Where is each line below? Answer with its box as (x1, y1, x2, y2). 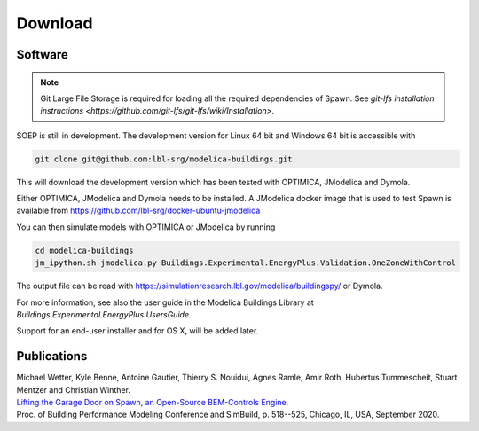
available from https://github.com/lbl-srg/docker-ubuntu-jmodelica (16, 205, 261, 216)
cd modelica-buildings (35, 245, 134, 255)
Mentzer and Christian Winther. (16, 384, 130, 395)
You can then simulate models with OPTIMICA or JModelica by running (16, 222, 276, 232)
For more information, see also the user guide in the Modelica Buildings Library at (16, 297, 314, 308)
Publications (16, 349, 88, 364)
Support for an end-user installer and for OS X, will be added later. (16, 325, 259, 336)
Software (16, 47, 68, 62)
